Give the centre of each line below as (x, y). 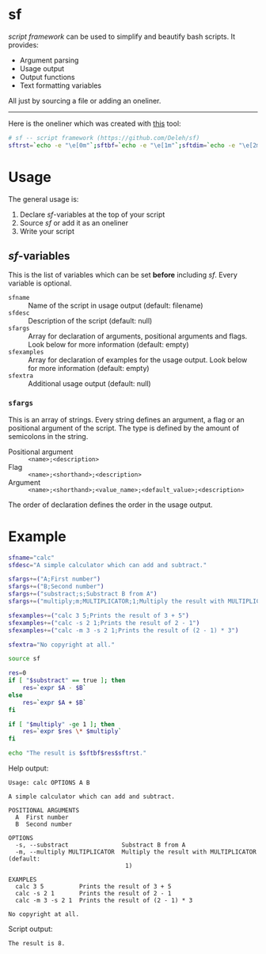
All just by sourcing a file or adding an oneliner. (85, 100)
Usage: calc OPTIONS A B (49, 783)
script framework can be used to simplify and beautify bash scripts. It (122, 36)
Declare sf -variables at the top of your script (92, 214)
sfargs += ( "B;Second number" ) (56, 587)
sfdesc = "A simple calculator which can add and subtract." (108, 565)
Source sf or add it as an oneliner (74, 222)
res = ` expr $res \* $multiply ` (72, 732)
